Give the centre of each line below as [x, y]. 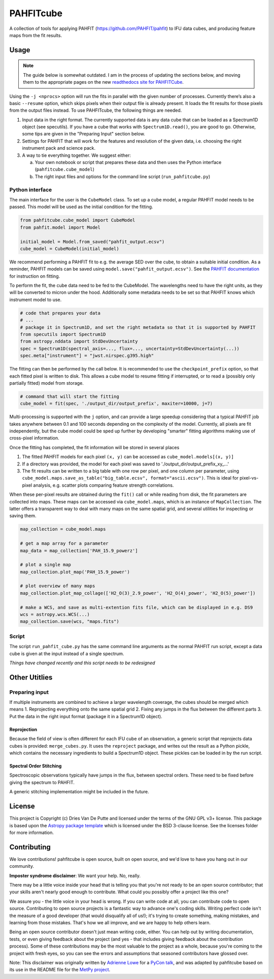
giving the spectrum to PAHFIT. [42, 782]
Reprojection [23, 729]
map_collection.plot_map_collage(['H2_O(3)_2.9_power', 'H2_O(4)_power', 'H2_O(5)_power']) [138, 593]
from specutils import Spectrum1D [63, 334]
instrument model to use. [36, 299]
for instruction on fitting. [35, 276]
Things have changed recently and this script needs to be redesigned [82, 663]
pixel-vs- [249, 478]
